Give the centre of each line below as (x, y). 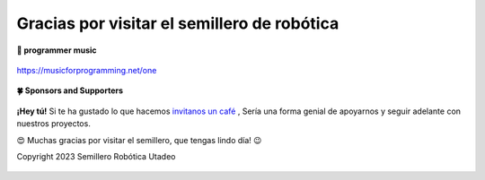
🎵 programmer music (57, 50)
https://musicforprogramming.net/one (87, 70)
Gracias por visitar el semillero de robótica (178, 23)
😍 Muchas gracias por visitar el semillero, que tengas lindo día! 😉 (139, 140)
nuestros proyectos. (54, 124)
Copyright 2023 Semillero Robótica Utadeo (96, 156)
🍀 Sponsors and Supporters (70, 90)
